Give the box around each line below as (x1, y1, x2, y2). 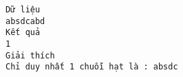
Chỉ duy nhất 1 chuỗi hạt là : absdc (6, 62, 178, 72)
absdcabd (6, 16, 45, 26)
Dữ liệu (6, 5, 41, 14)
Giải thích (6, 50, 55, 60)
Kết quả (6, 27, 41, 38)
